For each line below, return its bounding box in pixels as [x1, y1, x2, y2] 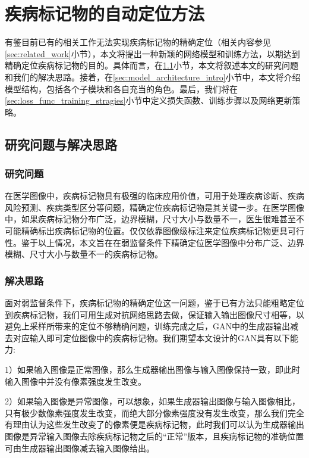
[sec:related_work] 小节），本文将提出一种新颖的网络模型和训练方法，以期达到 [5, 47, 300, 60]
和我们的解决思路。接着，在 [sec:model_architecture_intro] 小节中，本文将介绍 [5, 70, 301, 83]
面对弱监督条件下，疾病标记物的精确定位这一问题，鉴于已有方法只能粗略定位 [5, 297, 304, 309]
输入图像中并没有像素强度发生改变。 [5, 375, 146, 387]
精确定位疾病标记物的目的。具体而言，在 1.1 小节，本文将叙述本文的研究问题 [5, 59, 298, 71]
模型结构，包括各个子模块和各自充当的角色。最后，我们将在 [5, 82, 238, 95]
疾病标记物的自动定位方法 [5, 1, 205, 26]
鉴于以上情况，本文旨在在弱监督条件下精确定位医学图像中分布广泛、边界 [21, 236, 304, 248]
